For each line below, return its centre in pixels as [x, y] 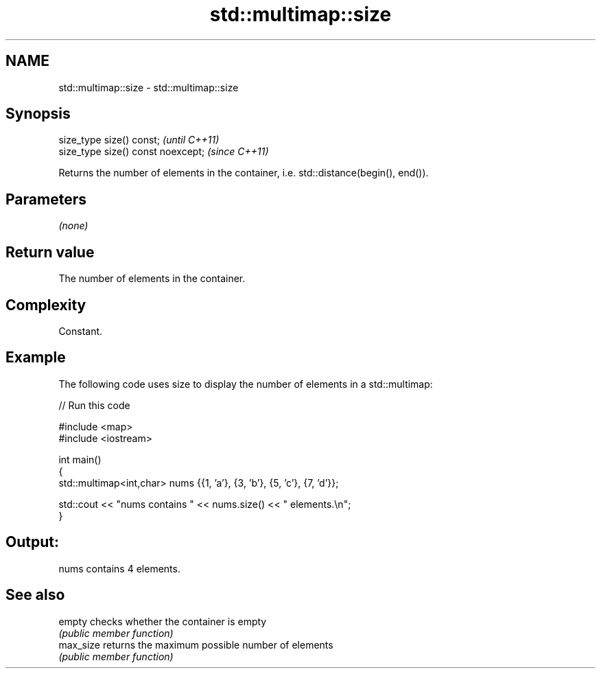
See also [35, 595]
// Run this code [94, 405]
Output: [32, 542]
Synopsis [38, 114]
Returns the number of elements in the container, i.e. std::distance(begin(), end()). [244, 173]
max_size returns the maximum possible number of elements [196, 644]
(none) [73, 226]
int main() [80, 459]
